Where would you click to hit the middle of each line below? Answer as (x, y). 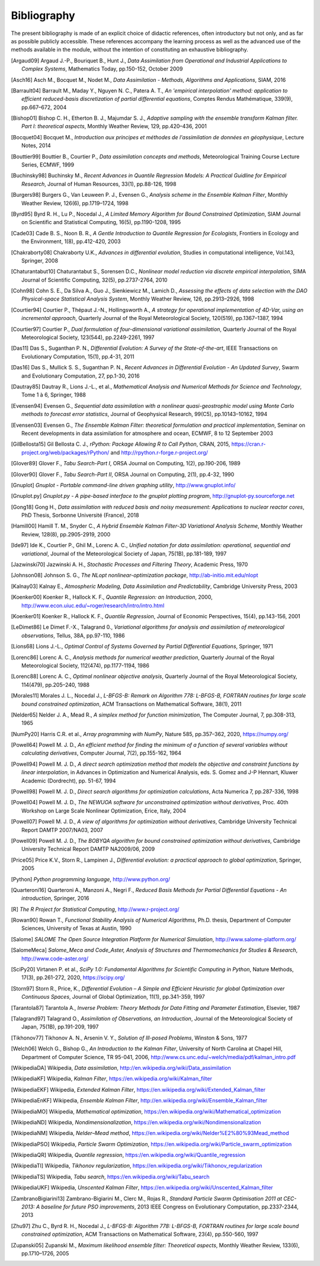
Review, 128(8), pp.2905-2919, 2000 (66, 534)
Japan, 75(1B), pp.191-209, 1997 (60, 1027)
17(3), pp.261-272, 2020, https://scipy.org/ (73, 977)
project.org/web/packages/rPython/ (65, 452)
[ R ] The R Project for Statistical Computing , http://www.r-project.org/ (95, 909)
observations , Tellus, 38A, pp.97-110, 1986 (73, 635)
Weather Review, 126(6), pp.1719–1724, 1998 (75, 203)
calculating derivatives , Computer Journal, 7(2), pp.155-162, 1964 (102, 753)
